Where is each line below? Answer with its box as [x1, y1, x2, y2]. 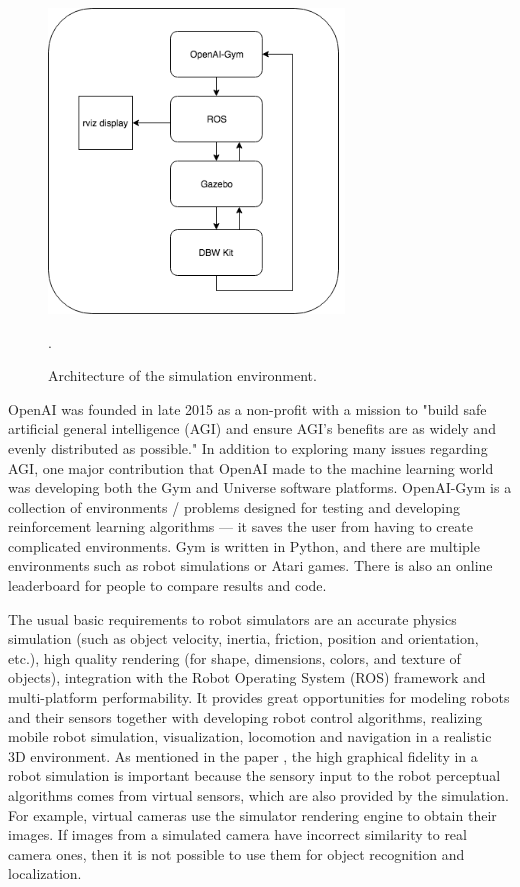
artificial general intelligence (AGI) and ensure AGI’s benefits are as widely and [8, 418, 496, 439]
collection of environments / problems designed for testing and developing [8, 496, 460, 517]
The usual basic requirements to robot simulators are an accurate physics [8, 608, 457, 629]
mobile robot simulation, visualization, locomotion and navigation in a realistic [8, 726, 492, 747]
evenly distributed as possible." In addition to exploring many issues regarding [8, 437, 488, 458]
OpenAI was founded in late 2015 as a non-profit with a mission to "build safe [8, 398, 487, 419]
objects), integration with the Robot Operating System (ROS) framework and [8, 667, 486, 688]
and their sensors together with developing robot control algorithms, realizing [8, 706, 483, 727]
